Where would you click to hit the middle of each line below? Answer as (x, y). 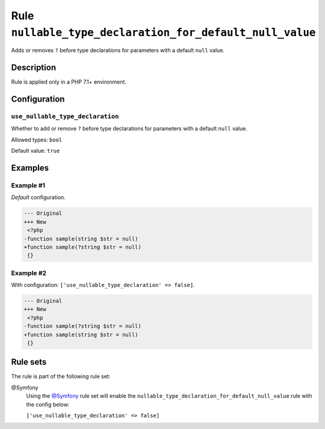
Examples (30, 168)
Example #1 (28, 185)
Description (34, 68)
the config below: (48, 404)
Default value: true (36, 151)
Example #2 (29, 273)
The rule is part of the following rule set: (61, 377)
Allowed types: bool (37, 140)
